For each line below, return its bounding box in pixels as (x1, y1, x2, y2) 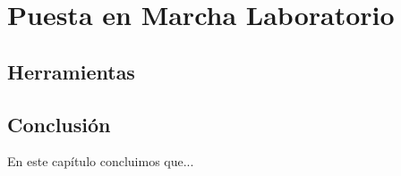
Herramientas (7, 57, 135, 85)
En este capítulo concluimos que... (7, 152, 194, 171)
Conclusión (7, 110, 111, 138)
